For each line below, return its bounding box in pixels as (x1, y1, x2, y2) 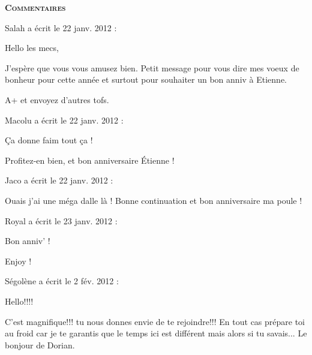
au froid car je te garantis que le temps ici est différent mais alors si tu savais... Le (5, 327, 307, 339)
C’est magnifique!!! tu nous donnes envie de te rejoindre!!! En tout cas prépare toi (5, 315, 305, 327)
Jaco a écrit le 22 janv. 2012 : (5, 174, 113, 186)
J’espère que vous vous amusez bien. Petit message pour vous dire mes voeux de (5, 61, 299, 74)
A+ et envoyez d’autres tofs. (5, 93, 109, 106)
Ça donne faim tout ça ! (5, 134, 93, 146)
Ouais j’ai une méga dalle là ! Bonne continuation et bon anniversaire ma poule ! (5, 194, 302, 206)
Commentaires (5, 1, 66, 13)
